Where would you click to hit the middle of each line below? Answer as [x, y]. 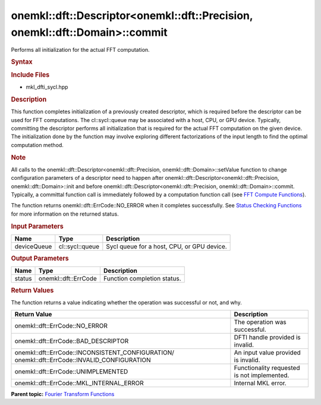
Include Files [30, 75]
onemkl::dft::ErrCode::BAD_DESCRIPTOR [72, 341]
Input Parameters [37, 226]
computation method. [37, 145]
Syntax [22, 61]
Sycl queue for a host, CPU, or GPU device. [166, 246]
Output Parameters [40, 258]
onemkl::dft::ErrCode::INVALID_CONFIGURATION [83, 360]
